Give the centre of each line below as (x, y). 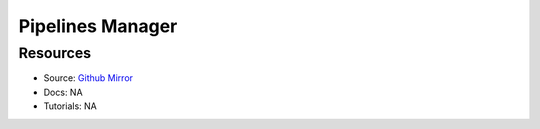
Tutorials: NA (70, 106)
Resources (55, 53)
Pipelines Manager (98, 26)
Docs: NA (63, 92)
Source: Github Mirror (88, 78)
